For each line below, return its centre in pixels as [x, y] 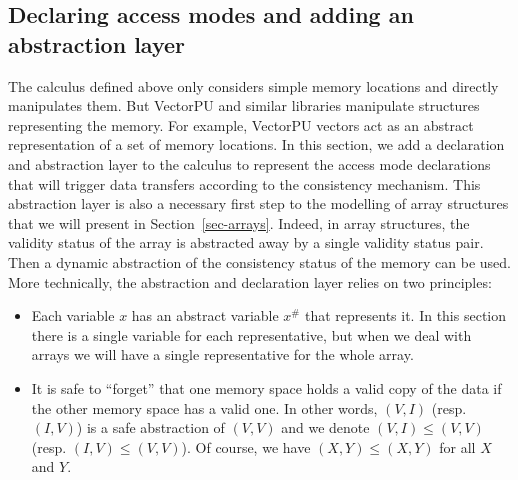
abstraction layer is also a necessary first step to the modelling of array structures [258, 203]
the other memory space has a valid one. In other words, [204, 407]
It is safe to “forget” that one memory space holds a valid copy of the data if [266, 387]
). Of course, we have [246, 446]
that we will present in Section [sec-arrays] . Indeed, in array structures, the [239, 222]
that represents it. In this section [405, 315]
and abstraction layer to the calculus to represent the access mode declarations [249, 163]
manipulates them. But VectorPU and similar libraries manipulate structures [244, 105]
